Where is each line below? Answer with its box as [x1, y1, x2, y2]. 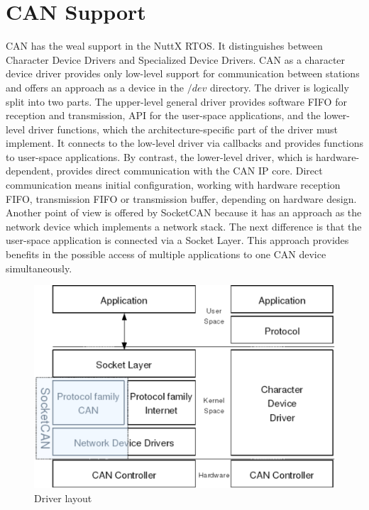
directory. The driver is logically [209, 79, 349, 94]
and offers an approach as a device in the [6, 79, 184, 94]
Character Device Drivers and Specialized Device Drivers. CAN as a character [6, 52, 346, 67]
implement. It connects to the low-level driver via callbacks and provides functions [6, 135, 364, 150]
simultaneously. [6, 260, 72, 275]
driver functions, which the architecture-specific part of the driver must [28, 121, 338, 136]
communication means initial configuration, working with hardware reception [6, 177, 341, 192]
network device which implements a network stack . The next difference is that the [6, 218, 362, 233]
